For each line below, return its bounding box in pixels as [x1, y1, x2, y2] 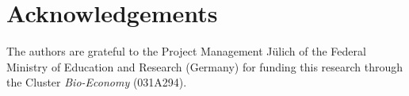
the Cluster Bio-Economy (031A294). [6, 74, 187, 90]
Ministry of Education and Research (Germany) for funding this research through [6, 58, 403, 75]
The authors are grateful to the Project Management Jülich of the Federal [6, 43, 366, 60]
